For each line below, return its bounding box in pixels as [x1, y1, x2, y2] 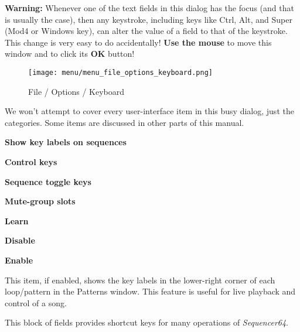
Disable [5, 234, 35, 247]
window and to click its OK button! [5, 47, 135, 60]
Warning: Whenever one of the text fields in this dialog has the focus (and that [5, 2, 294, 13]
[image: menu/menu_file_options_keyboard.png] [28, 68, 213, 77]
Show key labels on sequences [5, 136, 127, 148]
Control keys [5, 156, 57, 167]
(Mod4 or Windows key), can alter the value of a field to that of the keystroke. [5, 25, 288, 37]
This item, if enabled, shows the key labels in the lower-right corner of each [5, 273, 275, 286]
